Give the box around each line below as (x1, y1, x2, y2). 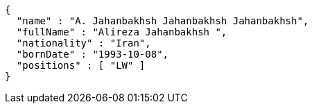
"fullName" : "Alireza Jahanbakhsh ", (16, 26, 227, 37)
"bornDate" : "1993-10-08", (16, 49, 169, 60)
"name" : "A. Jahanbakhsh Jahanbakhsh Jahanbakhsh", (16, 15, 309, 26)
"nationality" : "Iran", (16, 37, 151, 49)
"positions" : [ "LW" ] (16, 60, 146, 71)
